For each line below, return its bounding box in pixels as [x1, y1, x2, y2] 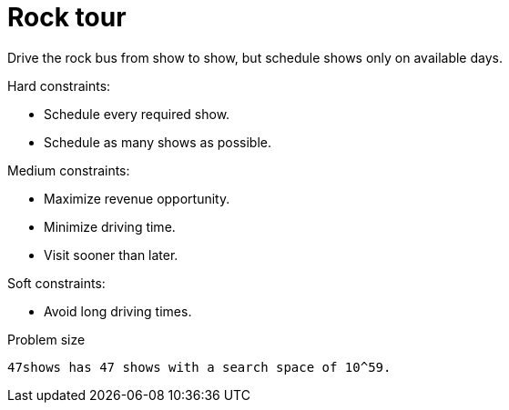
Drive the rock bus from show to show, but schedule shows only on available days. [7, 49, 503, 65]
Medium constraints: [7, 162, 130, 178]
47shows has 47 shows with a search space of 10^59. [7, 359, 392, 375]
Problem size [7, 331, 86, 347]
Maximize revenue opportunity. [44, 190, 230, 206]
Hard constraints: [7, 77, 111, 94]
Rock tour [7, 2, 127, 33]
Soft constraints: [7, 275, 106, 291]
